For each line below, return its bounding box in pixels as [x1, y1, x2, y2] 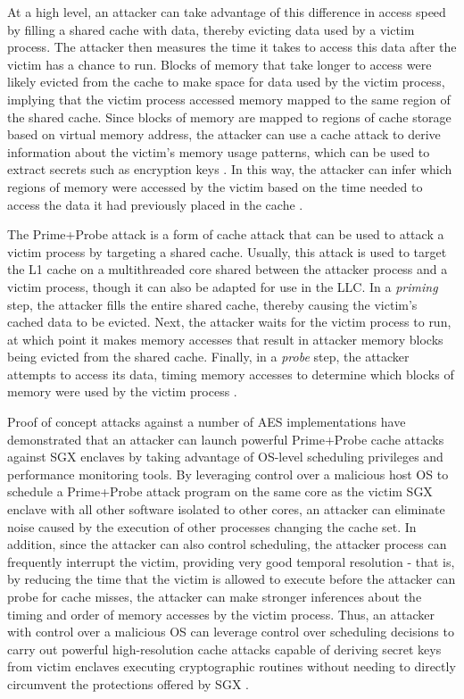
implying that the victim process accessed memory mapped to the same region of [7, 89, 451, 108]
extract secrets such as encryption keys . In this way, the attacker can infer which [7, 160, 452, 179]
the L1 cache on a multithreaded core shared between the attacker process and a [7, 260, 448, 279]
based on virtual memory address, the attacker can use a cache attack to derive [7, 125, 441, 144]
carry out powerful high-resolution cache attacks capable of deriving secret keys [7, 639, 442, 658]
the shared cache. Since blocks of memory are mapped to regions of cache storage [7, 107, 452, 126]
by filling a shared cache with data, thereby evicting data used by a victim [7, 20, 415, 38]
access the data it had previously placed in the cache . [7, 195, 303, 213]
